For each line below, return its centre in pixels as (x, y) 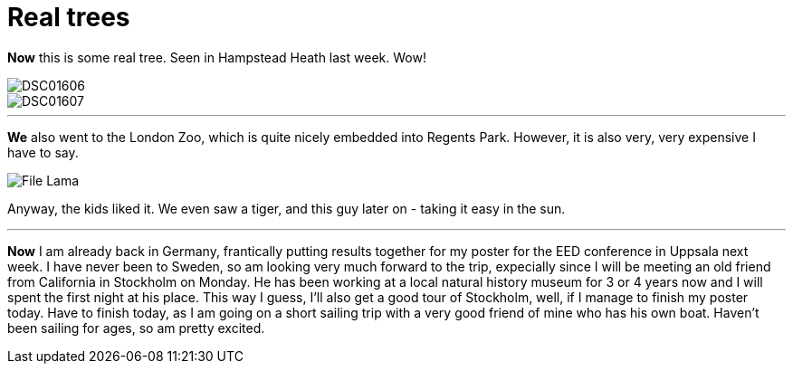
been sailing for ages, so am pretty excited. (136, 328)
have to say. (43, 152)
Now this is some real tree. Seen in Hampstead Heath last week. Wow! (217, 57)
